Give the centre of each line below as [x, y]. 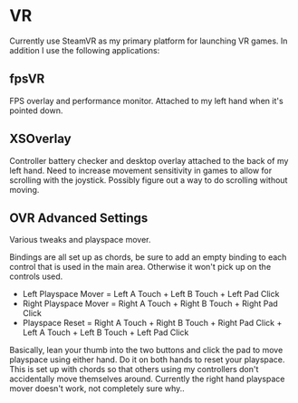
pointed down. [36, 110]
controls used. [36, 276]
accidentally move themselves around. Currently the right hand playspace [147, 379]
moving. [24, 189]
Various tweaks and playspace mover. [80, 240]
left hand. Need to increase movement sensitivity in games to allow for [141, 170]
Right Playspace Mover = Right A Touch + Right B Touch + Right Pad [150, 303]
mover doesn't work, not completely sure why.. [97, 389]
